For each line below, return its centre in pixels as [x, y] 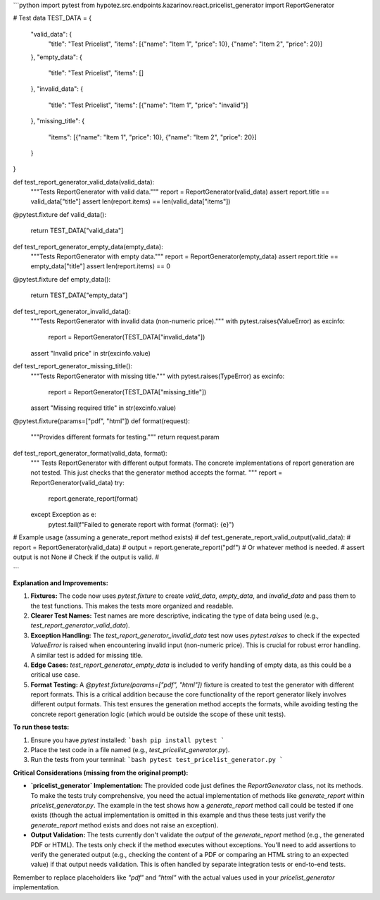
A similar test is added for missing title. [87, 655]
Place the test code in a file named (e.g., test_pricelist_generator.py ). [130, 750]
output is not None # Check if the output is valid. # [86, 557]
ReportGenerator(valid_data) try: [77, 482]
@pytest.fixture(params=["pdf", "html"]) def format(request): [101, 421]
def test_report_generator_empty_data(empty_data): [88, 246]
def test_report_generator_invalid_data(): [72, 311]
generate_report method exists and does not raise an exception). [125, 825]
